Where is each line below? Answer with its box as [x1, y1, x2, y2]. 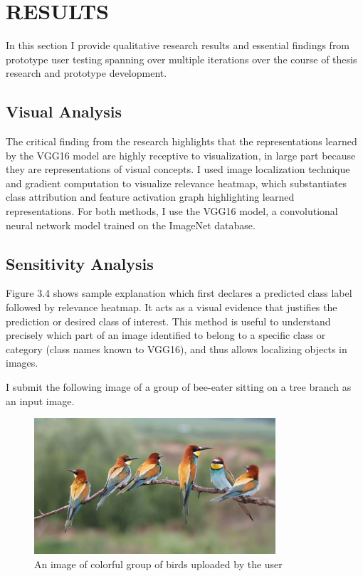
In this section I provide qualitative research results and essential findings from [6, 38, 350, 53]
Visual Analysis [6, 100, 122, 122]
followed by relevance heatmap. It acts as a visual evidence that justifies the [6, 300, 337, 315]
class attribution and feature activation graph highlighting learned [6, 189, 295, 204]
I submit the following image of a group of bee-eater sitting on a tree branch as [6, 379, 352, 394]
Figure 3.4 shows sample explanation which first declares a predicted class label [6, 286, 352, 300]
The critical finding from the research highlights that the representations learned [6, 134, 357, 149]
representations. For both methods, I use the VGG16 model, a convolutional [6, 204, 338, 219]
